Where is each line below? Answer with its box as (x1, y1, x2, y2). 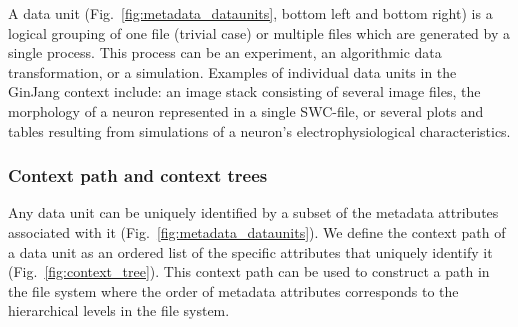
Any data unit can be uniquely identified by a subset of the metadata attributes (8, 202, 499, 223)
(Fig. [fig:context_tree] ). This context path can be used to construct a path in (8, 261, 490, 282)
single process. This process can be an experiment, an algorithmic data (8, 42, 442, 63)
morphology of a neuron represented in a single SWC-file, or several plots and (8, 100, 484, 121)
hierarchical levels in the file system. (8, 300, 230, 321)
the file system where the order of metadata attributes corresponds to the (8, 280, 459, 301)
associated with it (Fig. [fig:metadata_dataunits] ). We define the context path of (8, 221, 506, 242)
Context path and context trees (8, 163, 268, 188)
